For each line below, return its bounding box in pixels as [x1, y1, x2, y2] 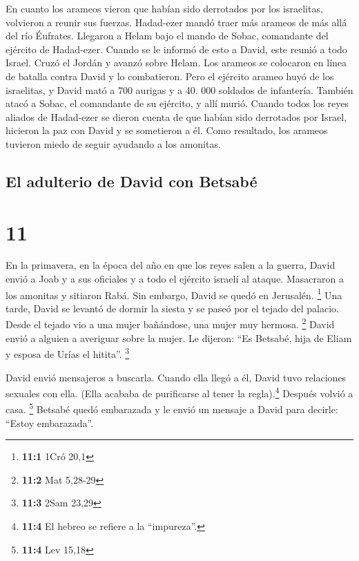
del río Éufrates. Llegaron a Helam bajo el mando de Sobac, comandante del [6, 28, 329, 43]
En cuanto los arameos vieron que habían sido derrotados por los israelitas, [6, 1, 323, 15]
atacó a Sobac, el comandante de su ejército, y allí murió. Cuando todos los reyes [6, 96, 349, 111]
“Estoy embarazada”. [6, 415, 94, 430]
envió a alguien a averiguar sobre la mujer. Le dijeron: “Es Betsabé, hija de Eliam [6, 330, 352, 345]
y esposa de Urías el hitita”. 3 [6, 345, 130, 361]
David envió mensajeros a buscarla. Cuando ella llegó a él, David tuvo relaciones [6, 370, 347, 384]
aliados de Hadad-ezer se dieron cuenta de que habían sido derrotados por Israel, [6, 109, 347, 124]
